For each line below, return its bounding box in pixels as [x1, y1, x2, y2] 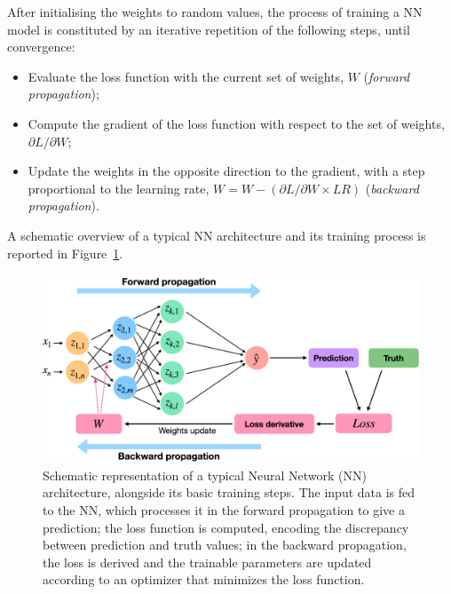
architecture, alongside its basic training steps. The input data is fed [43, 483, 415, 502]
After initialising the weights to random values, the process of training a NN [7, 3, 423, 20]
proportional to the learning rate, [28, 178, 210, 197]
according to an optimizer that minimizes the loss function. [43, 570, 365, 589]
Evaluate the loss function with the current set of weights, [28, 67, 344, 85]
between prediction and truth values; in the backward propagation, [43, 535, 407, 554]
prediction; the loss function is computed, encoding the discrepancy [43, 518, 409, 536]
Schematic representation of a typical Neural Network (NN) [43, 465, 367, 484]
